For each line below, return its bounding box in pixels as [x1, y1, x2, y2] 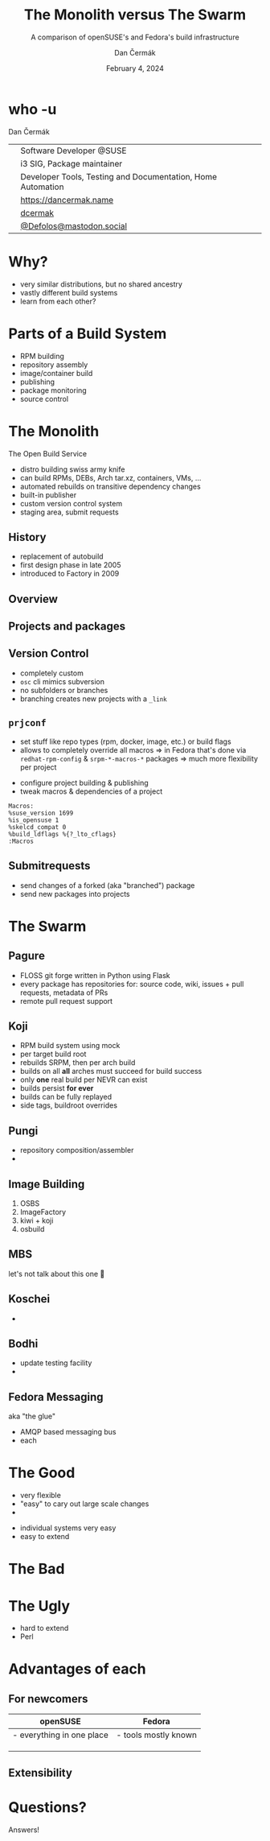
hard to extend [19, 1624, 69, 1633]
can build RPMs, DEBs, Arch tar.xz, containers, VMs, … [19, 473, 202, 482]
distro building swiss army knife [19, 464, 125, 474]
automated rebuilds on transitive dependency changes [19, 481, 201, 491]
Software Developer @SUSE [20, 145, 127, 156]
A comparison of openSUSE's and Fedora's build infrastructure [31, 32, 239, 42]
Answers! [8, 1825, 40, 1835]
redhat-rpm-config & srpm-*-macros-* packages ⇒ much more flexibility [19, 753, 259, 763]
